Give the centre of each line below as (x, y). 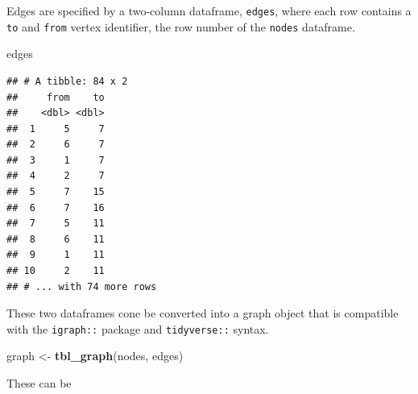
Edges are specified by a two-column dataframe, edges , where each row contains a (209, 10)
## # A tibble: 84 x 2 (67, 81)
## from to (56, 97)
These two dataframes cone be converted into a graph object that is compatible (203, 313)
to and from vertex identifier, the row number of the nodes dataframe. (181, 26)
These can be (39, 383)
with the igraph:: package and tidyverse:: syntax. (138, 328)
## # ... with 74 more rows (82, 286)
